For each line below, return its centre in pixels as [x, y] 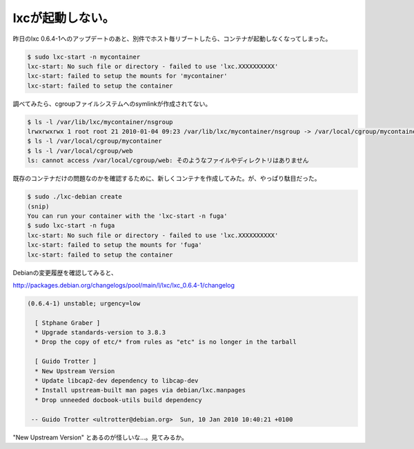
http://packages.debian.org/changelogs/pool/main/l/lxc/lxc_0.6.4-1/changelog [124, 285]
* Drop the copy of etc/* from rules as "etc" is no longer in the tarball [166, 342]
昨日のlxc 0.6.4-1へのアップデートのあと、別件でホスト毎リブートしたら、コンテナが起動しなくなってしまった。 [172, 39]
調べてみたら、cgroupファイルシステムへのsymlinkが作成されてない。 [112, 103]
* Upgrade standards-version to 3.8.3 [100, 332]
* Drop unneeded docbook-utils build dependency [119, 400]
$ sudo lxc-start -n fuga [71, 226]
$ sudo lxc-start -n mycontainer [84, 57]
